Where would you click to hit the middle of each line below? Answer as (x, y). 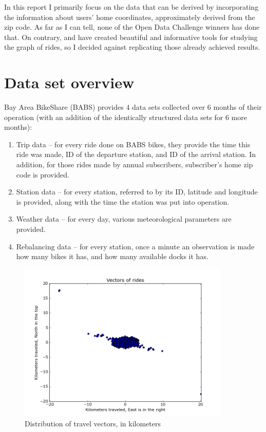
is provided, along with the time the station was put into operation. (123, 201)
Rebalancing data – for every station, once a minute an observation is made (135, 246)
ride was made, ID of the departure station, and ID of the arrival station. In (136, 154)
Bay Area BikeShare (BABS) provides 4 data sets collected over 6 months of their (133, 107)
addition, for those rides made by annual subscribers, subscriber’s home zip (135, 164)
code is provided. (43, 174)
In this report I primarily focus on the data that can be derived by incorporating (131, 7)
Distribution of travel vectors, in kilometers (93, 423)
